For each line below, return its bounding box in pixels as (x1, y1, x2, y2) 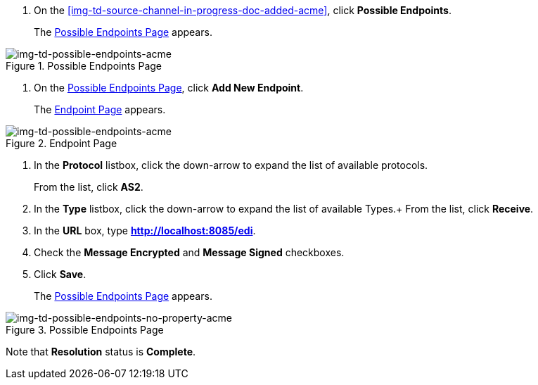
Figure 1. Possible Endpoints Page (6, 60, 162, 72)
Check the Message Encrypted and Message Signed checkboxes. (34, 246, 345, 258)
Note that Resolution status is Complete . (6, 346, 196, 358)
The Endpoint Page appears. (34, 103, 166, 115)
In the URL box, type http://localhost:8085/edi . (34, 225, 256, 236)
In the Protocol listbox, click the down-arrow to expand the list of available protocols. (34, 159, 428, 171)
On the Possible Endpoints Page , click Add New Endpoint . (34, 82, 304, 94)
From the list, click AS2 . (34, 181, 143, 193)
